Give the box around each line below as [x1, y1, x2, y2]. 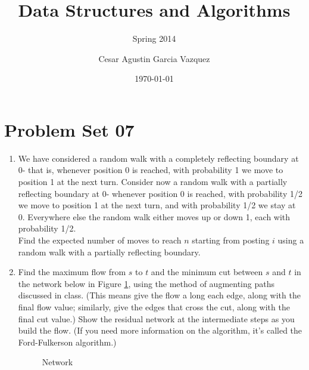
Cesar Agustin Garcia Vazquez [98, 52, 210, 64]
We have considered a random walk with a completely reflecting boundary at [18, 152, 299, 164]
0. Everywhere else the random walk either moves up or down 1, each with [18, 210, 291, 223]
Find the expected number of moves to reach [18, 234, 182, 246]
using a [277, 234, 304, 246]
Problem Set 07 [4, 117, 135, 141]
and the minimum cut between [151, 266, 263, 278]
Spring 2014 [132, 32, 176, 45]
